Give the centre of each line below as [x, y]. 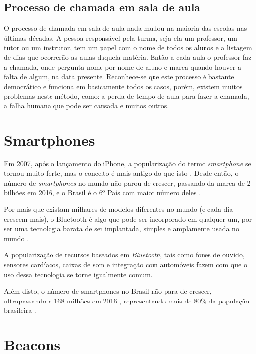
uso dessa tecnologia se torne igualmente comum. [78, 274]
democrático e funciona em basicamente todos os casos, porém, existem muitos [123, 86]
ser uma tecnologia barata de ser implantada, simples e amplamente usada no [122, 228]
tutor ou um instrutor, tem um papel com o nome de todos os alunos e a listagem [128, 47]
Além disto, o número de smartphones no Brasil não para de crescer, [108, 291]
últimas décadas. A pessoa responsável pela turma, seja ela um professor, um [121, 37]
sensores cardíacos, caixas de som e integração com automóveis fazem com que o [126, 265]
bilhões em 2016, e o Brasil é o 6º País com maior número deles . [102, 192]
